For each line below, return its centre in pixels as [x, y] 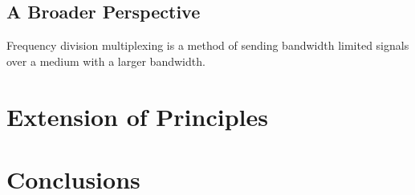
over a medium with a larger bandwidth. [106, 61]
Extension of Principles [137, 116]
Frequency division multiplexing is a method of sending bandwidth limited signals [208, 45]
